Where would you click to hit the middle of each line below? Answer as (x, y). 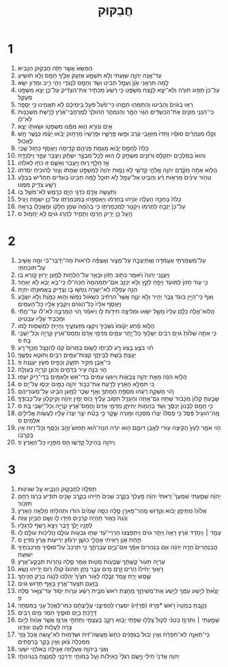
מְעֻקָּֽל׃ (25, 97)
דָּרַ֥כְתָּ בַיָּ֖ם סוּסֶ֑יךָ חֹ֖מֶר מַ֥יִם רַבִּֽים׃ (57, 612)
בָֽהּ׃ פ (24, 340)
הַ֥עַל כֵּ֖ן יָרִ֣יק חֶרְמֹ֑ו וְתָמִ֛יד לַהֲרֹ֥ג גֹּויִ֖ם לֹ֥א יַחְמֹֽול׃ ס (75, 213)
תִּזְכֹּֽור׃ (25, 503)
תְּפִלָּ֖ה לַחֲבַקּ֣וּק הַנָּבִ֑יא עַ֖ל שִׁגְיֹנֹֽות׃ (57, 488)
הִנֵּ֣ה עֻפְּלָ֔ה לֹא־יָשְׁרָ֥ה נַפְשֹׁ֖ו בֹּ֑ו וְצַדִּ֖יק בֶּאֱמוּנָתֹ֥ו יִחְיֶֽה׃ (77, 289)
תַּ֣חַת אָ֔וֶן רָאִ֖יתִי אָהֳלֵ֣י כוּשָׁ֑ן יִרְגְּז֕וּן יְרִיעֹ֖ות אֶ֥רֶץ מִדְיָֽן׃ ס (80, 540)
